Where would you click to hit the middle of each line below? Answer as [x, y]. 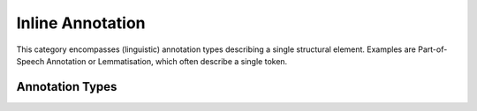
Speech [30, 61]
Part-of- [433, 49]
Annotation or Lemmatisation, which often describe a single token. [167, 61]
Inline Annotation [81, 23]
